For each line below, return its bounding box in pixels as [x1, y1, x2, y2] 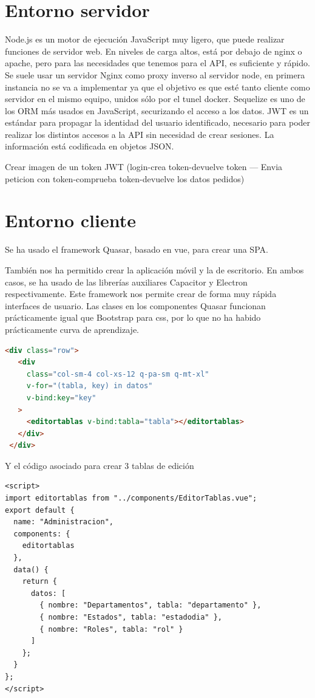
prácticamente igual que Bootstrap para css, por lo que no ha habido [5, 311, 261, 324]
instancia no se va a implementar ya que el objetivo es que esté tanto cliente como [5, 80, 310, 93]
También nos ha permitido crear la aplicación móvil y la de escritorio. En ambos [5, 263, 304, 276]
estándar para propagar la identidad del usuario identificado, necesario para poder [5, 116, 311, 129]
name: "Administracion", [13, 518, 113, 527]
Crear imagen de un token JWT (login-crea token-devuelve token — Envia [5, 160, 283, 173]
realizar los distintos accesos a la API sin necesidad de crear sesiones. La [5, 128, 274, 140]
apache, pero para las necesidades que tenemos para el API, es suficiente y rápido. [5, 56, 310, 69]
